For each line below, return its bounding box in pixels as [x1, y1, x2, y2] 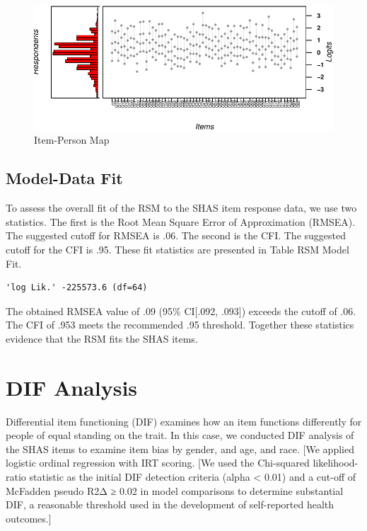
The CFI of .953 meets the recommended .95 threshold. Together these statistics [6, 317, 354, 332]
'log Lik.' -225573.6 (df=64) [6, 282, 148, 293]
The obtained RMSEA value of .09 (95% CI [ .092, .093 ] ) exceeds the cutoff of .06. [6, 303, 356, 318]
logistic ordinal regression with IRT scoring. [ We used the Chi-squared [6, 455, 310, 470]
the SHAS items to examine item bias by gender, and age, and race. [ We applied [6, 441, 354, 456]
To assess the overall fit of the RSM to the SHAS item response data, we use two [6, 200, 357, 215]
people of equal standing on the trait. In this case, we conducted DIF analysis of [6, 428, 354, 442]
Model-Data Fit [6, 167, 123, 189]
